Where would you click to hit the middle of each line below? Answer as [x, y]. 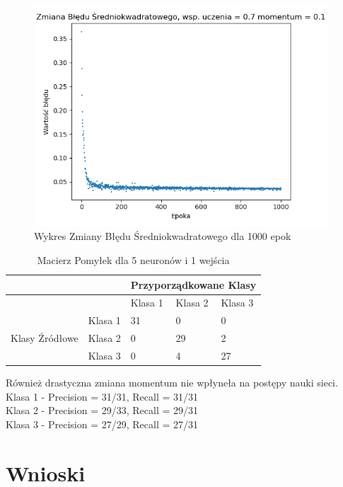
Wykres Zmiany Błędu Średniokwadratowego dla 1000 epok [163, 236]
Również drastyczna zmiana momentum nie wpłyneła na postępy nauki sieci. [172, 383]
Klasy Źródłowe [45, 338]
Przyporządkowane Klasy [193, 284]
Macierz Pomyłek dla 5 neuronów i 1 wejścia [133, 259]
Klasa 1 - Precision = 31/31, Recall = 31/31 [102, 396]
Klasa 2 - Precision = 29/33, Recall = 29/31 [102, 410]
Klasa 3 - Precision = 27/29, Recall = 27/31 [102, 424]
